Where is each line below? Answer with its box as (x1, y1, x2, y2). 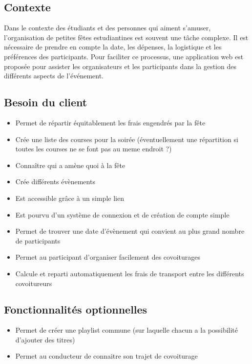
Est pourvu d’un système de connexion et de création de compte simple (15, 209, 230, 219)
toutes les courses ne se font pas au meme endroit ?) (15, 144, 172, 154)
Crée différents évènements (15, 176, 95, 187)
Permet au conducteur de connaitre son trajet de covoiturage (15, 351, 198, 361)
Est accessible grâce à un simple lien (15, 193, 124, 203)
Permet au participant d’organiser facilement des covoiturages (15, 252, 201, 262)
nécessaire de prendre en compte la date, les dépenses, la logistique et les (4, 42, 222, 52)
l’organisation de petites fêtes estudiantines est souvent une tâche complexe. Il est (4, 32, 249, 42)
